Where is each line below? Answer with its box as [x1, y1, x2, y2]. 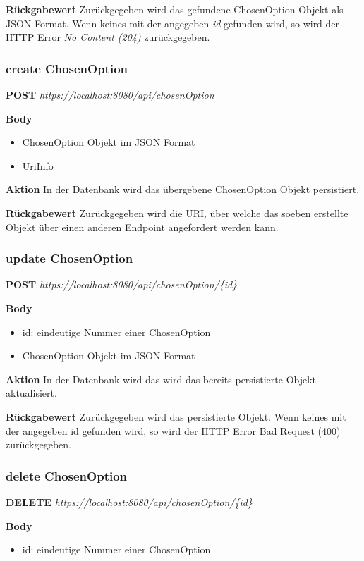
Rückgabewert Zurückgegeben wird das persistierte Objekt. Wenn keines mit [6, 409, 346, 424]
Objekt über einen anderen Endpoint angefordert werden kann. [6, 219, 279, 234]
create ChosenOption [6, 59, 128, 77]
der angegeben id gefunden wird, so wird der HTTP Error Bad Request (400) [6, 423, 341, 438]
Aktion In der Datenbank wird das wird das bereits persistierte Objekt [6, 371, 317, 386]
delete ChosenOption [6, 467, 128, 484]
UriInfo [22, 158, 54, 173]
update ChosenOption [6, 249, 133, 267]
